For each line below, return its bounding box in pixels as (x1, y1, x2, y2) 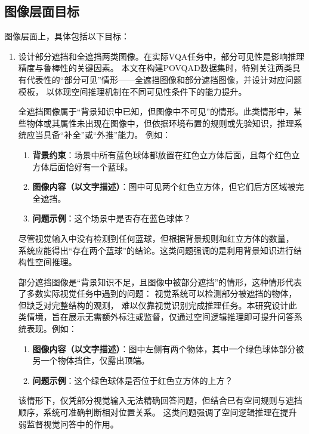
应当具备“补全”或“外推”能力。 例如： (26, 128, 171, 141)
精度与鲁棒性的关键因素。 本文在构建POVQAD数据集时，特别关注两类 (18, 61, 292, 74)
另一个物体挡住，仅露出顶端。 (32, 354, 150, 367)
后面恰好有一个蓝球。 (49, 160, 133, 173)
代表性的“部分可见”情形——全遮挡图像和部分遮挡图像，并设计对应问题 (26, 73, 302, 85)
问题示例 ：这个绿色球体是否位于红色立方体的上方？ (32, 374, 233, 386)
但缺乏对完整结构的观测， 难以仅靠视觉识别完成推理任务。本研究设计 (18, 298, 289, 311)
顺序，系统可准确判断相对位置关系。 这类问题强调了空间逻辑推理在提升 (18, 406, 297, 418)
